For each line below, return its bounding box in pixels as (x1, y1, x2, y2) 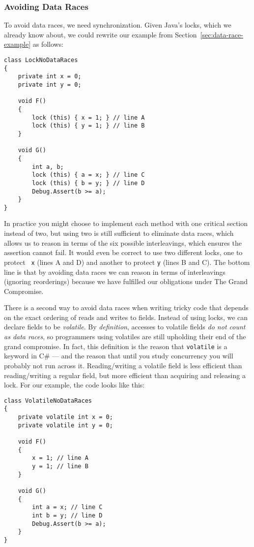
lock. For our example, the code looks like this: (4, 380, 145, 390)
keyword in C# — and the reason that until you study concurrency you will (4, 351, 233, 361)
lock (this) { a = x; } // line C (32, 171, 145, 179)
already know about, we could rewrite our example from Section (4, 29, 197, 39)
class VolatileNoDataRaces (4, 397, 92, 404)
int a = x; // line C (32, 504, 103, 511)
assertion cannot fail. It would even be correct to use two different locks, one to (4, 247, 243, 257)
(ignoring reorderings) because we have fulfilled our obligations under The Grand (4, 276, 248, 287)
